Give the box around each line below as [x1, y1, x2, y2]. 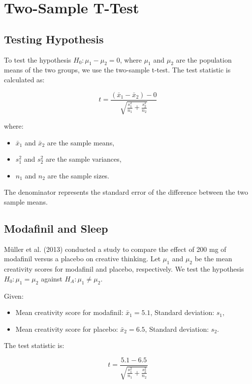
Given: [4, 290, 24, 301]
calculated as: [4, 74, 45, 84]
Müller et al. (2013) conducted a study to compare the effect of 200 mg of [4, 244, 226, 254]
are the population [176, 54, 232, 65]
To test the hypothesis [4, 54, 71, 65]
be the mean [194, 253, 232, 264]
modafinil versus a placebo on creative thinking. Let [4, 253, 161, 264]
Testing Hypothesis [4, 31, 104, 46]
